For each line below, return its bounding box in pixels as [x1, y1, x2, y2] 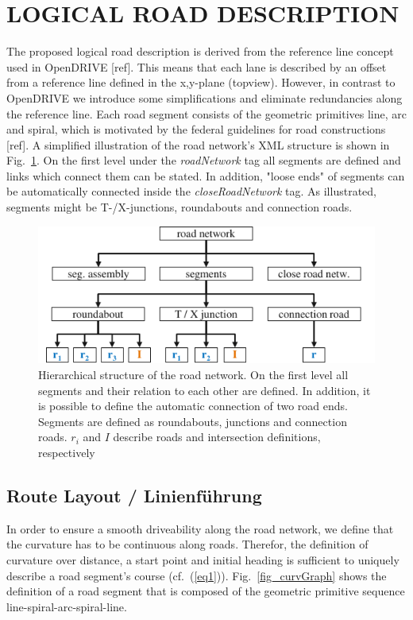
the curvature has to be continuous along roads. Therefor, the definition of [6, 536, 369, 552]
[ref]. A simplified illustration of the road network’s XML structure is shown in [6, 136, 390, 153]
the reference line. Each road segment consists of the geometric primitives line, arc [6, 105, 407, 122]
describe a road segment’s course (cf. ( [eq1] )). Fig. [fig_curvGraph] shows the [6, 567, 387, 583]
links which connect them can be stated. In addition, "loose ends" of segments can [6, 167, 405, 184]
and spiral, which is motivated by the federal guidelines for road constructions [6, 121, 386, 138]
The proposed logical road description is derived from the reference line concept [6, 43, 394, 60]
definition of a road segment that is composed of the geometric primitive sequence [6, 583, 405, 599]
